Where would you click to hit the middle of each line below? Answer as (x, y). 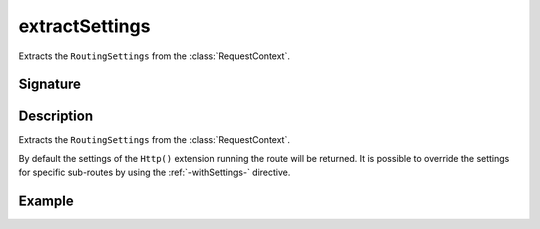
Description (56, 116)
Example (46, 201)
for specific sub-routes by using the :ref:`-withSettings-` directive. (154, 172)
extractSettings (84, 26)
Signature (50, 84)
